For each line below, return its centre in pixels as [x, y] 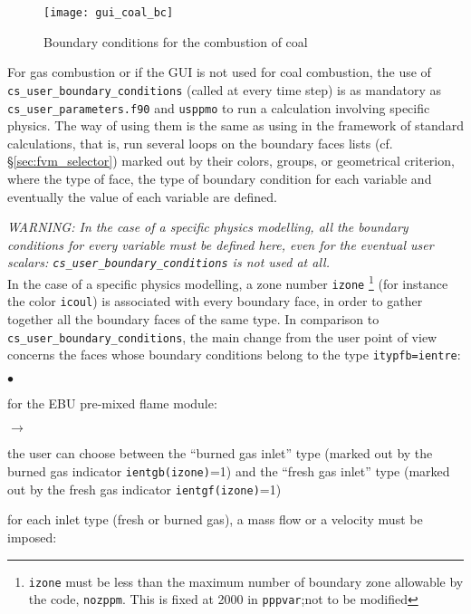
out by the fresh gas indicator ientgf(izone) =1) [144, 489]
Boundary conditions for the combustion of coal [176, 41]
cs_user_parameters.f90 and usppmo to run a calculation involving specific [219, 107]
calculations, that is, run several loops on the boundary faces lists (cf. [200, 143]
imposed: [32, 537]
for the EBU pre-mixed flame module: [112, 403]
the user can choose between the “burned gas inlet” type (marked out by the [220, 453]
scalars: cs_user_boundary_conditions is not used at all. [168, 262]
